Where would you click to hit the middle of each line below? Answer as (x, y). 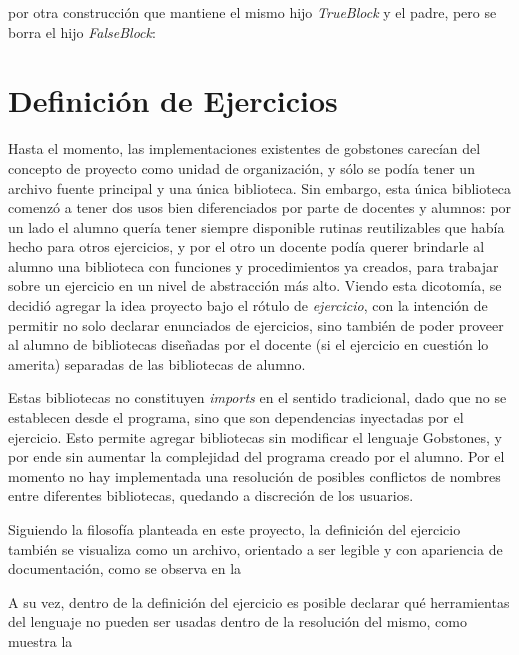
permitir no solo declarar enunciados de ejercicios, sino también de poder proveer (256, 324)
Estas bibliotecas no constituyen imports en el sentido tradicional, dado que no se (257, 397)
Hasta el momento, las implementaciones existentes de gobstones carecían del (244, 148)
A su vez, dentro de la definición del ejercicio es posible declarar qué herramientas (259, 601)
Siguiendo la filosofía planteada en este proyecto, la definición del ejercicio (234, 529)
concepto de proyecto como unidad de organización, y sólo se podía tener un (241, 167)
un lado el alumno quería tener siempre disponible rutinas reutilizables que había (256, 226)
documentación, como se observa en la (125, 568)
